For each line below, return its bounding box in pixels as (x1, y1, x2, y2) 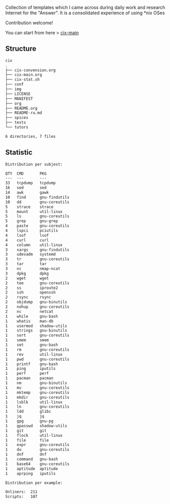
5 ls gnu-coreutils (5, 214, 70, 219)
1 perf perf (5, 371, 50, 376)
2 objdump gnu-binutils (5, 300, 67, 305)
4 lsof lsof (5, 233, 50, 238)
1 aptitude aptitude (5, 466, 58, 471)
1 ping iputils (5, 366, 56, 371)
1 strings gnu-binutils (5, 328, 67, 333)
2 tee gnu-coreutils (5, 280, 70, 286)
